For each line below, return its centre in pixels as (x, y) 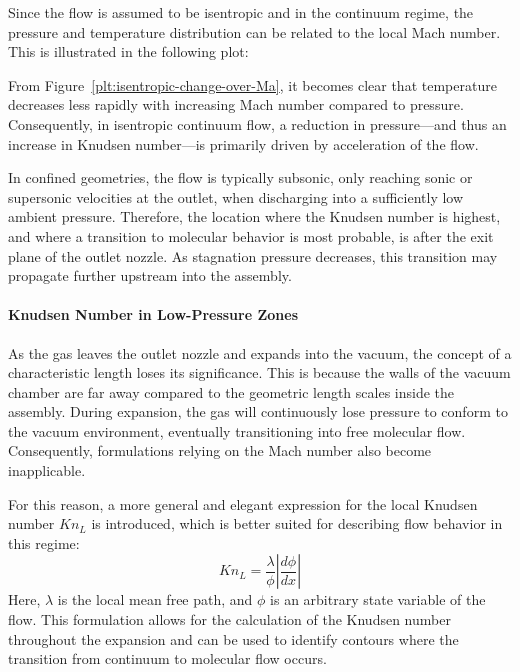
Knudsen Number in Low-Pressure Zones (153, 314)
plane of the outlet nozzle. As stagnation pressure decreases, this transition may (253, 255)
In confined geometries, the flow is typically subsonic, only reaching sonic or (240, 177)
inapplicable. (47, 470)
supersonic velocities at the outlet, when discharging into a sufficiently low (236, 196)
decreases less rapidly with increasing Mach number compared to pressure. (236, 104)
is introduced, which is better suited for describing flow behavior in (297, 523)
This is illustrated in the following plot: (128, 51)
